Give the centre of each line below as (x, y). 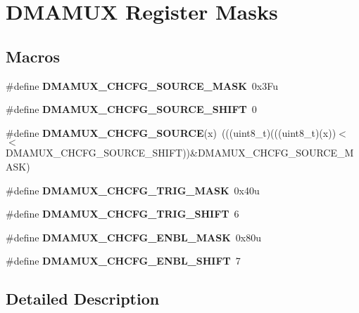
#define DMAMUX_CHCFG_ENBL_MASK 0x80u (133, 237)
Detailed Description (83, 299)
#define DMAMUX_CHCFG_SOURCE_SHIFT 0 (131, 109)
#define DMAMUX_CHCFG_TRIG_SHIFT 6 (122, 214)
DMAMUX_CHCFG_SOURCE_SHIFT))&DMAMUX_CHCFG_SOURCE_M (180, 153)
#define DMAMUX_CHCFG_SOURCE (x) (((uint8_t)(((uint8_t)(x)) (171, 132)
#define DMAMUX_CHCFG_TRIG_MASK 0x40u (133, 190)
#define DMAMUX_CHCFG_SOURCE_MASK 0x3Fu (142, 85)
